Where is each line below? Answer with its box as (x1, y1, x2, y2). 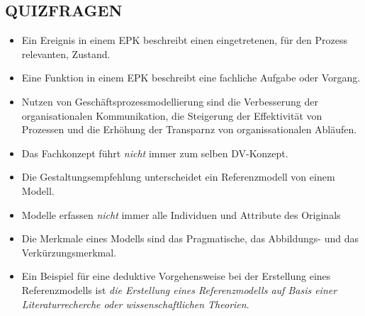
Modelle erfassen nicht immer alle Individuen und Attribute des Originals (21, 207, 341, 222)
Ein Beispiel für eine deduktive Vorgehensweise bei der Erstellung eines (21, 269, 331, 283)
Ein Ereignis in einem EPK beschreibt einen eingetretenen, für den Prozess (21, 33, 348, 47)
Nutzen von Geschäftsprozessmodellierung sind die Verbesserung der (21, 94, 318, 108)
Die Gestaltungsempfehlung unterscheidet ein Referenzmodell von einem (21, 169, 335, 184)
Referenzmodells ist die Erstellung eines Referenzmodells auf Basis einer (21, 282, 337, 297)
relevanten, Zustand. (21, 46, 111, 61)
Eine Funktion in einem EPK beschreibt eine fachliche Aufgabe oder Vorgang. (21, 70, 361, 85)
